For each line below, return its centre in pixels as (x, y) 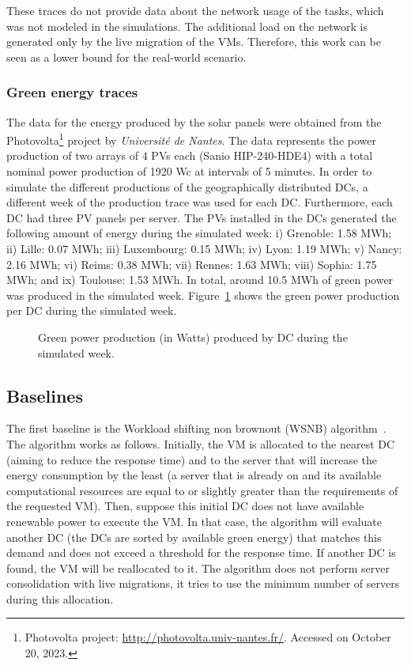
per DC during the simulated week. (92, 310)
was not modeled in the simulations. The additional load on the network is (187, 26)
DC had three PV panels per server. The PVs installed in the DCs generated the (202, 217)
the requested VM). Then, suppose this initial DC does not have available (185, 506)
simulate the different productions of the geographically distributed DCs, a (187, 186)
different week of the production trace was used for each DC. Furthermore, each (200, 202)
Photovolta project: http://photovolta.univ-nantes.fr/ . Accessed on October (208, 637)
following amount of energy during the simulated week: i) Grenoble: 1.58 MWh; (199, 233)
